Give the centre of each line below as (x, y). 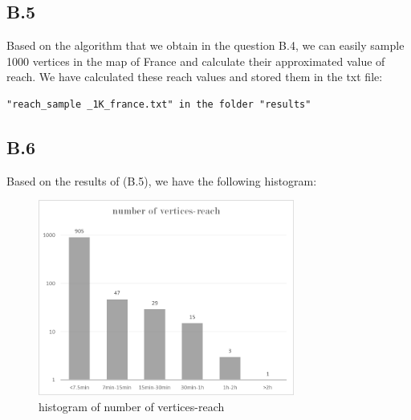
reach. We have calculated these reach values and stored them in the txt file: (195, 77)
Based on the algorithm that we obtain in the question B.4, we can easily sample (205, 45)
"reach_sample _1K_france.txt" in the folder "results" (159, 104)
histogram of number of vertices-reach (132, 406)
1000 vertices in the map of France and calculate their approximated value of (196, 61)
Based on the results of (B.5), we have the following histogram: (162, 180)
